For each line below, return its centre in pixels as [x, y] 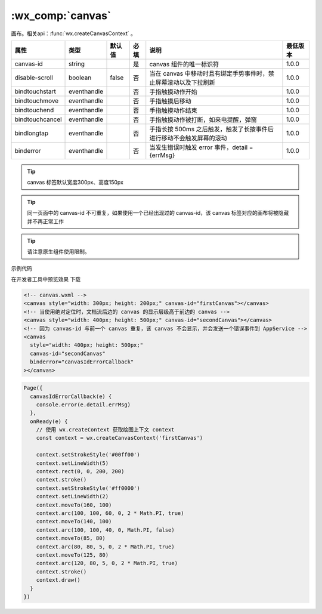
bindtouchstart [35, 91]
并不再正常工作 [45, 221]
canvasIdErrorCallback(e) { [71, 396]
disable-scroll [34, 78]
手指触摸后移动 [170, 101]
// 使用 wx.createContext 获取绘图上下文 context [105, 430]
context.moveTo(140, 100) [74, 522]
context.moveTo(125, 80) [72, 555]
